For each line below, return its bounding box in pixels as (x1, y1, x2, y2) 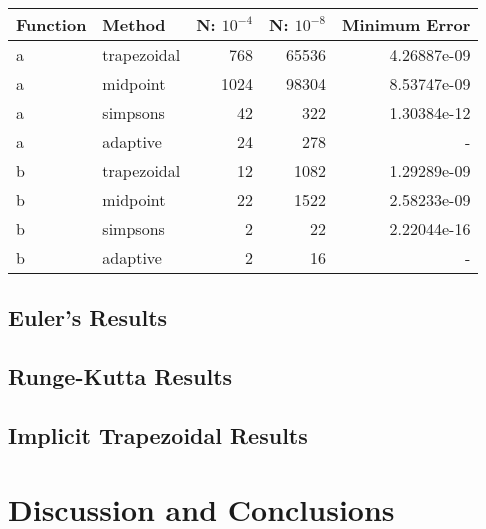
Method (102, 13, 166, 36)
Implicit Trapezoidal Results (8, 419, 308, 450)
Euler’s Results (8, 302, 168, 333)
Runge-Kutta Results (8, 361, 233, 392)
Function (16, 13, 87, 36)
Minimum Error (341, 13, 471, 36)
